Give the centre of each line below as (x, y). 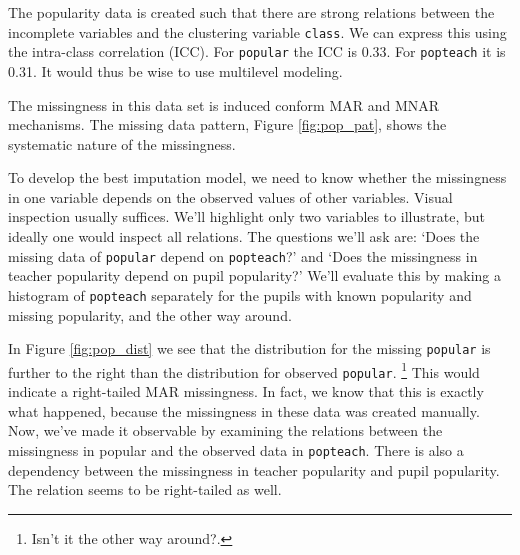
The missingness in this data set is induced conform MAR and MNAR (224, 104)
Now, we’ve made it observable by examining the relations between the (225, 430)
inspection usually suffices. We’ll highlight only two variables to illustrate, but (246, 216)
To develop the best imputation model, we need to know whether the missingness (257, 177)
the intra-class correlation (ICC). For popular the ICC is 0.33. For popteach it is (257, 51)
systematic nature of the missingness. (122, 143)
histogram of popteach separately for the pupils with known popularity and (240, 294)
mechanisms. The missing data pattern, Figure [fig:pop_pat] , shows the (227, 124)
